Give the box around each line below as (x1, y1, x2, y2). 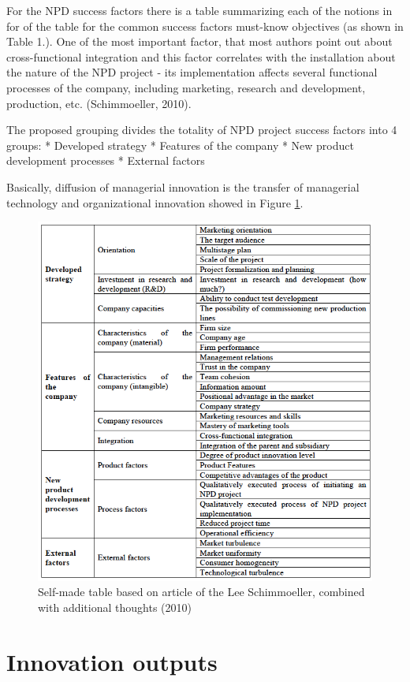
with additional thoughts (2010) (38, 598, 192, 615)
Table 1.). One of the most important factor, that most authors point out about (6, 33, 393, 50)
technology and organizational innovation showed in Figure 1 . (6, 194, 304, 211)
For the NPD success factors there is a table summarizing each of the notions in (6, 2, 393, 18)
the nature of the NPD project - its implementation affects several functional (6, 64, 378, 80)
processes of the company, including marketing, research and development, (6, 79, 366, 95)
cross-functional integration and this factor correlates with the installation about (6, 48, 396, 65)
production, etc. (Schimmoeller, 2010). (6, 95, 192, 111)
